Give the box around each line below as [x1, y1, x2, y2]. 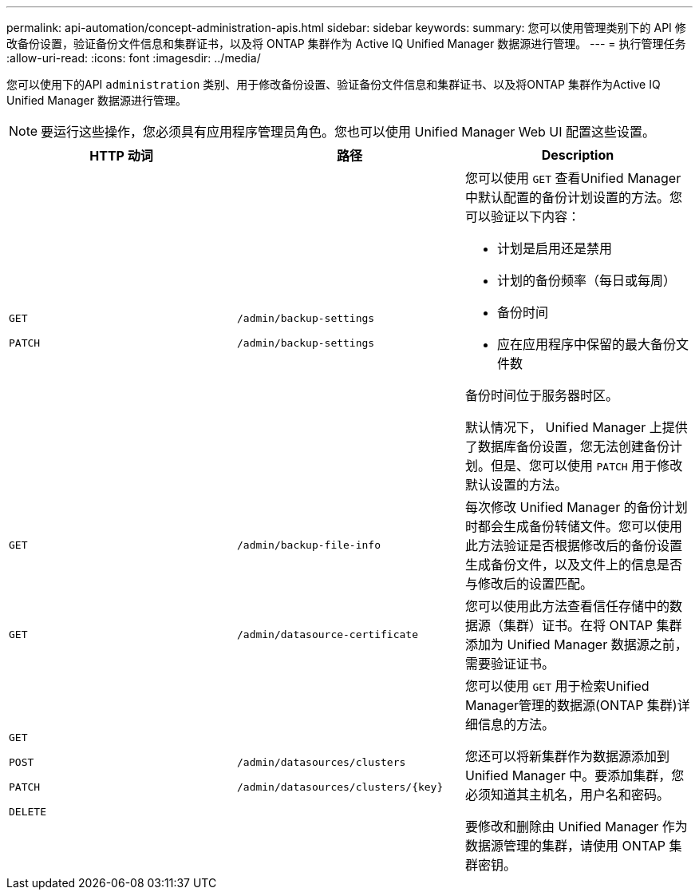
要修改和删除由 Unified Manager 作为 [464, 819, 688, 835]
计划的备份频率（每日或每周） [496, 272, 676, 288]
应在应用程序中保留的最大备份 [496, 336, 676, 352]
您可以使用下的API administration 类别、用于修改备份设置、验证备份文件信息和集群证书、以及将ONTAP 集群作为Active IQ [6, 77, 661, 91]
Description [541, 147, 614, 163]
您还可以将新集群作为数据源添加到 [464, 748, 669, 764]
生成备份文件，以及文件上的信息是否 [464, 557, 682, 573]
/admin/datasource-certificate [236, 628, 418, 640]
